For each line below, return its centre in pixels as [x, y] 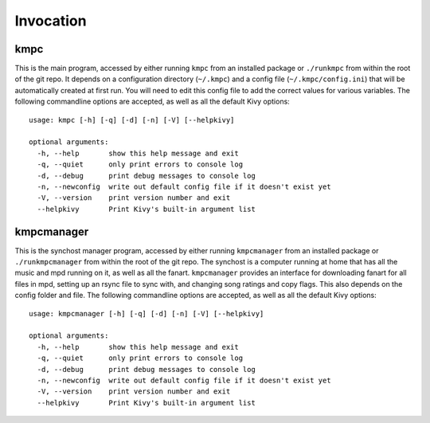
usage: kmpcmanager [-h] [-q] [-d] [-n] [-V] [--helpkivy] [147, 313]
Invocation [51, 21]
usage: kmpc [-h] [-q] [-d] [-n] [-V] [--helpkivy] [132, 120]
